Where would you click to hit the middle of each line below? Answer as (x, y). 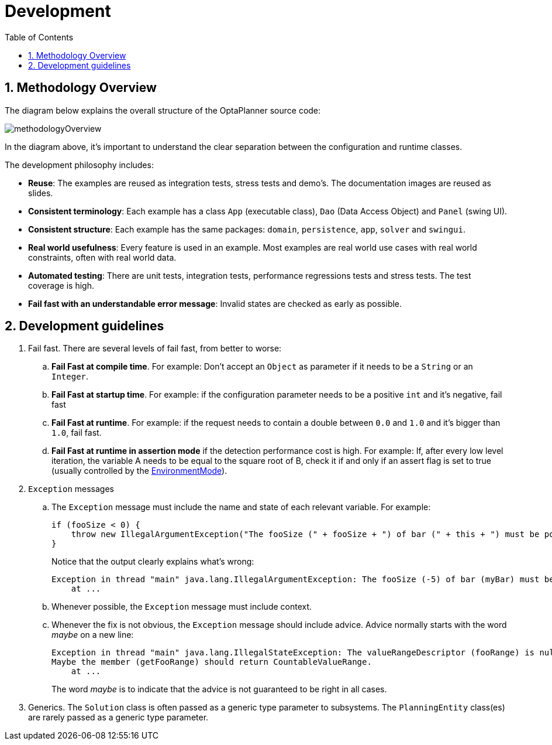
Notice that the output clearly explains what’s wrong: (153, 562)
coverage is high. (61, 285)
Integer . (70, 377)
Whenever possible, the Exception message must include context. (182, 607)
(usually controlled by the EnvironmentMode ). (139, 471)
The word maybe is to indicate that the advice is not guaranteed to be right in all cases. (219, 689)
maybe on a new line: (93, 635)
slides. (41, 193)
